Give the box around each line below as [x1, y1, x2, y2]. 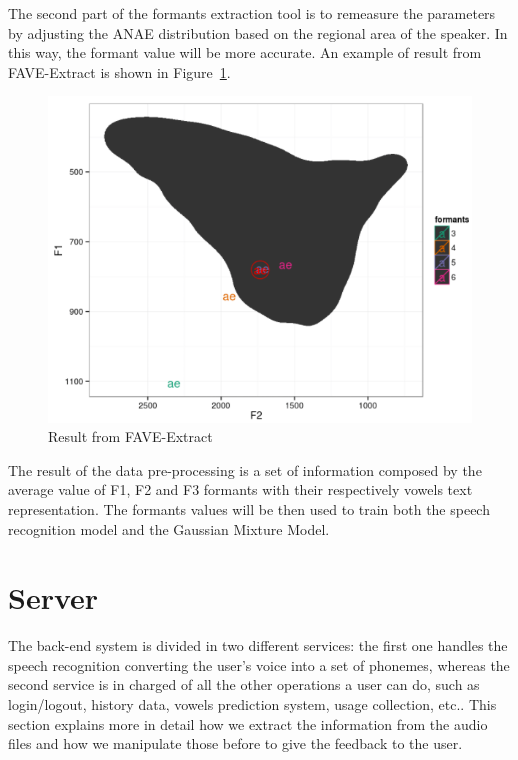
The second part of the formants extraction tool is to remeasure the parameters [8, 3, 496, 23]
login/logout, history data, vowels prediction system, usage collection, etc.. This [8, 694, 497, 715]
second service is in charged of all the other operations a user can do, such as [8, 674, 480, 695]
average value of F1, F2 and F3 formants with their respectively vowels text [8, 479, 473, 500]
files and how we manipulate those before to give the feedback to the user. [8, 733, 463, 754]
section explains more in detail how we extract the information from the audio [8, 713, 488, 734]
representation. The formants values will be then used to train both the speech [8, 498, 490, 519]
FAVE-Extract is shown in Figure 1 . [8, 61, 231, 82]
